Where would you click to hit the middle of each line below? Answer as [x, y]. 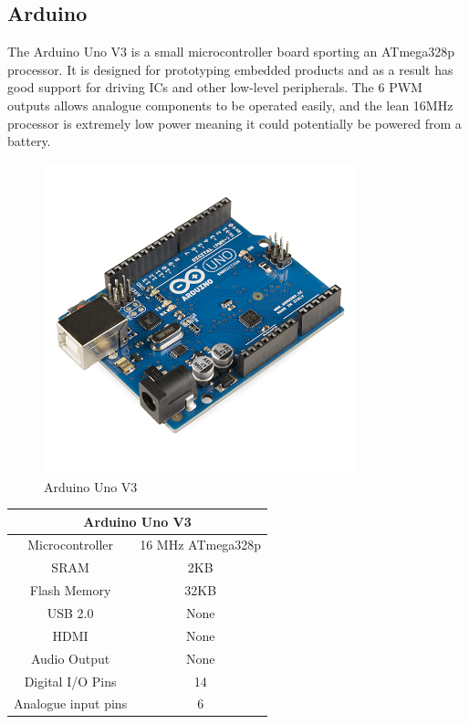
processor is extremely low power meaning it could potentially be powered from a [234, 123]
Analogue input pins [71, 703]
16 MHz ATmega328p [201, 545]
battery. [29, 141]
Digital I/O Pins [70, 681]
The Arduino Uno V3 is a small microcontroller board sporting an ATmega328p [231, 52]
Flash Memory [70, 590]
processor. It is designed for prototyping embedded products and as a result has [230, 69]
